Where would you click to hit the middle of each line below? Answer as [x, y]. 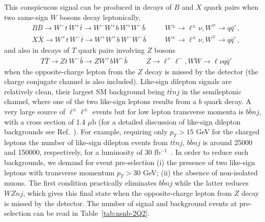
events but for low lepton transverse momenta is [168, 111]
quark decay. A [228, 101]
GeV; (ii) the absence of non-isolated [200, 172]
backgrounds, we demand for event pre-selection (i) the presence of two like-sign [130, 162]
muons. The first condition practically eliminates [80, 183]
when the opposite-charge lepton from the [70, 71]
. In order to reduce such [210, 152]
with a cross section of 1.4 [45, 121]
